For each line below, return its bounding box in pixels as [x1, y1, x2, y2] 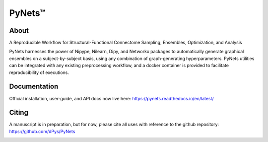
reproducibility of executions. [9, 70, 69, 75]
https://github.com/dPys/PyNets [9, 128, 75, 134]
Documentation [9, 82, 59, 91]
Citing [9, 108, 28, 117]
